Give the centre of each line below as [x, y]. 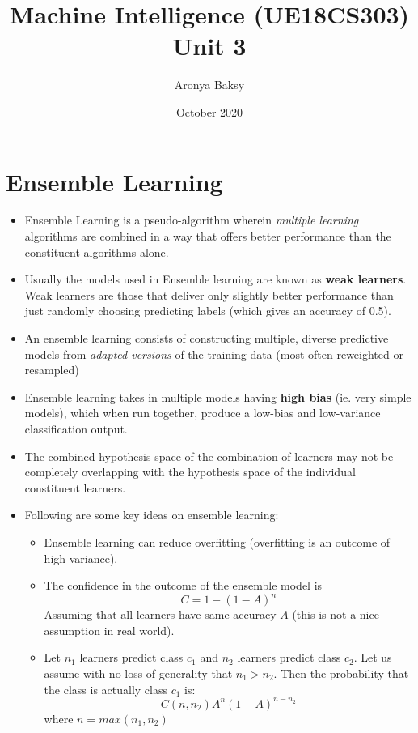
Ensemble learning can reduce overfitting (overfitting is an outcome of [217, 541]
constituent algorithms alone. [97, 251]
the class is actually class [106, 689]
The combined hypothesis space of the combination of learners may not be [209, 456]
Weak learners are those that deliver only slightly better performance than [209, 294]
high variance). [81, 558]
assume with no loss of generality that [138, 673]
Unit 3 [209, 46]
